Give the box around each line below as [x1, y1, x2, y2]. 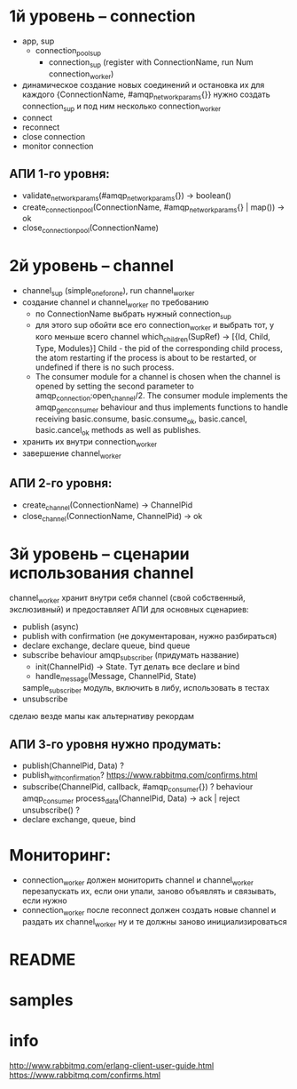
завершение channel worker [21, 448, 121, 460]
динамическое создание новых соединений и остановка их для [21, 80, 265, 91]
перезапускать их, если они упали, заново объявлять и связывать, [21, 886, 277, 897]
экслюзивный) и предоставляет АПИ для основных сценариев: [9, 604, 250, 614]
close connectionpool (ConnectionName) [21, 222, 160, 236]
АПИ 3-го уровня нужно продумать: [9, 736, 222, 752]
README [9, 949, 76, 970]
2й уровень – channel [9, 256, 175, 276]
